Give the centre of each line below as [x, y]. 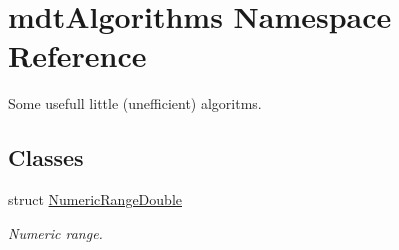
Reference [77, 55]
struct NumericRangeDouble [95, 199]
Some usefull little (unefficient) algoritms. [135, 103]
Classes [46, 157]
